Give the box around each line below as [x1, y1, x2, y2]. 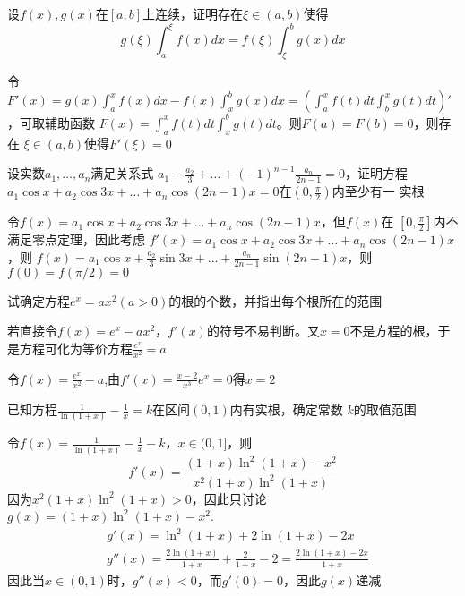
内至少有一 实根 [332, 182, 425, 200]
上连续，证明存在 [142, 4, 244, 22]
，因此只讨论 [191, 489, 267, 507]
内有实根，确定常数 [229, 400, 343, 419]
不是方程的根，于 [349, 321, 451, 340]
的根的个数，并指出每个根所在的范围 [168, 291, 383, 310]
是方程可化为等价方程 [7, 338, 133, 357]
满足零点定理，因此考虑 [7, 230, 145, 249]
